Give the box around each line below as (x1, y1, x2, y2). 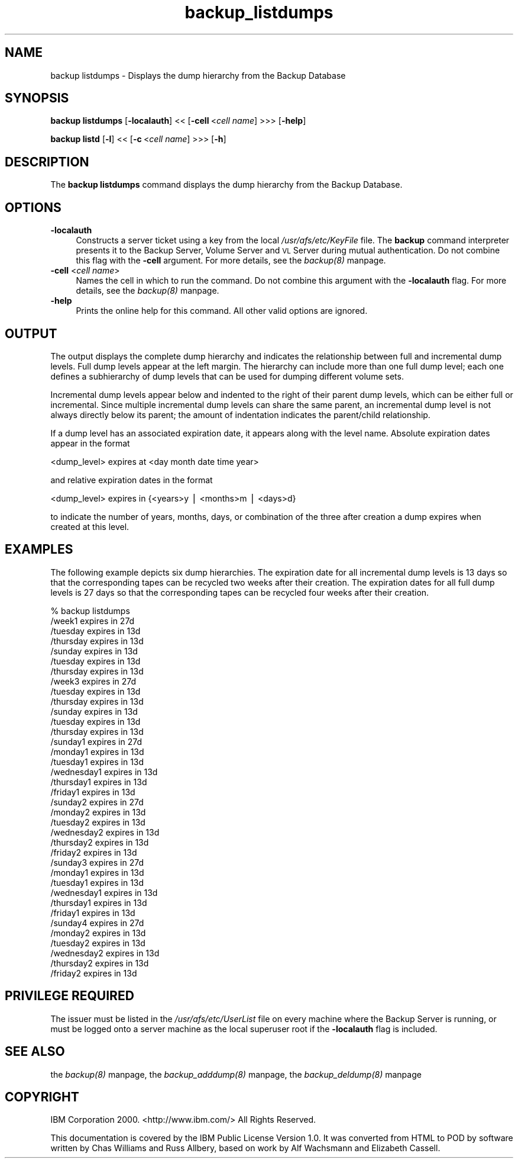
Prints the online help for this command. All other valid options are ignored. (76, 306, 368, 316)
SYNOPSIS (5, 91, 69, 106)
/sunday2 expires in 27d (50, 796, 144, 807)
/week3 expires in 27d (50, 676, 137, 686)
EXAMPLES (5, 542, 73, 557)
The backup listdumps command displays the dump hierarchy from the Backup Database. (50, 179, 403, 190)
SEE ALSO (5, 1044, 65, 1059)
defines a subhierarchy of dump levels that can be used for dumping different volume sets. (50, 371, 404, 381)
